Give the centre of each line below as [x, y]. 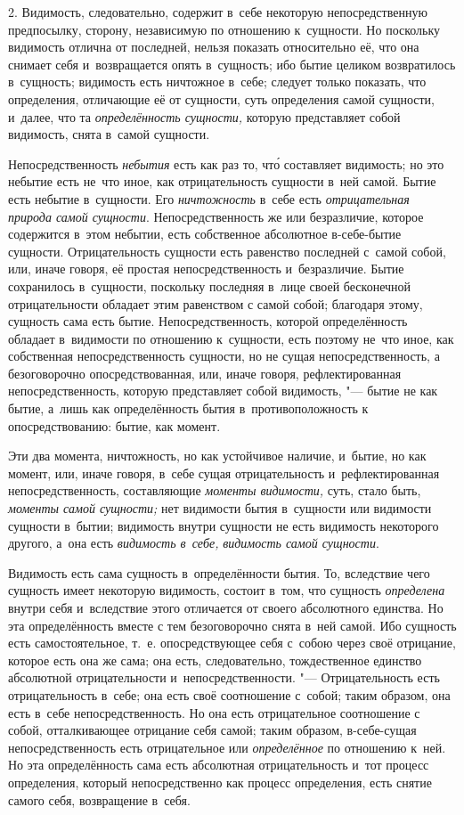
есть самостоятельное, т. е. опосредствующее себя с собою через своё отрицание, [232, 643]
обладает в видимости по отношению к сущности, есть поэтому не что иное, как [231, 338]
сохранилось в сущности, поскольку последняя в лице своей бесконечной [210, 285]
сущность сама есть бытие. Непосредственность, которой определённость [208, 321]
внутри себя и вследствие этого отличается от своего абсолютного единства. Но [226, 607]
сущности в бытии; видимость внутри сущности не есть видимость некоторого [224, 525]
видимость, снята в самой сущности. [109, 134]
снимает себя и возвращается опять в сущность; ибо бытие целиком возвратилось [232, 64]
